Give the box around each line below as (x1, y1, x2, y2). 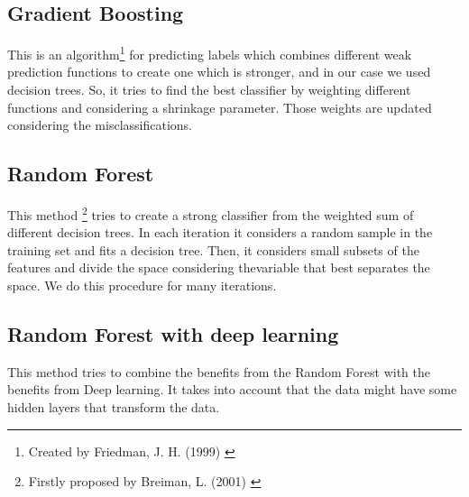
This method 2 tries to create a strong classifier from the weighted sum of (7, 203, 414, 224)
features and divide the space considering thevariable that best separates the (7, 258, 430, 277)
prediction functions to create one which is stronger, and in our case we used (7, 62, 431, 81)
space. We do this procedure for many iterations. (7, 276, 277, 295)
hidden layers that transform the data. (7, 398, 220, 417)
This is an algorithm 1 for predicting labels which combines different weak (7, 42, 412, 63)
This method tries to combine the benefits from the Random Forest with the (7, 362, 431, 381)
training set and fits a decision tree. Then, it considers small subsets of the (7, 240, 419, 259)
